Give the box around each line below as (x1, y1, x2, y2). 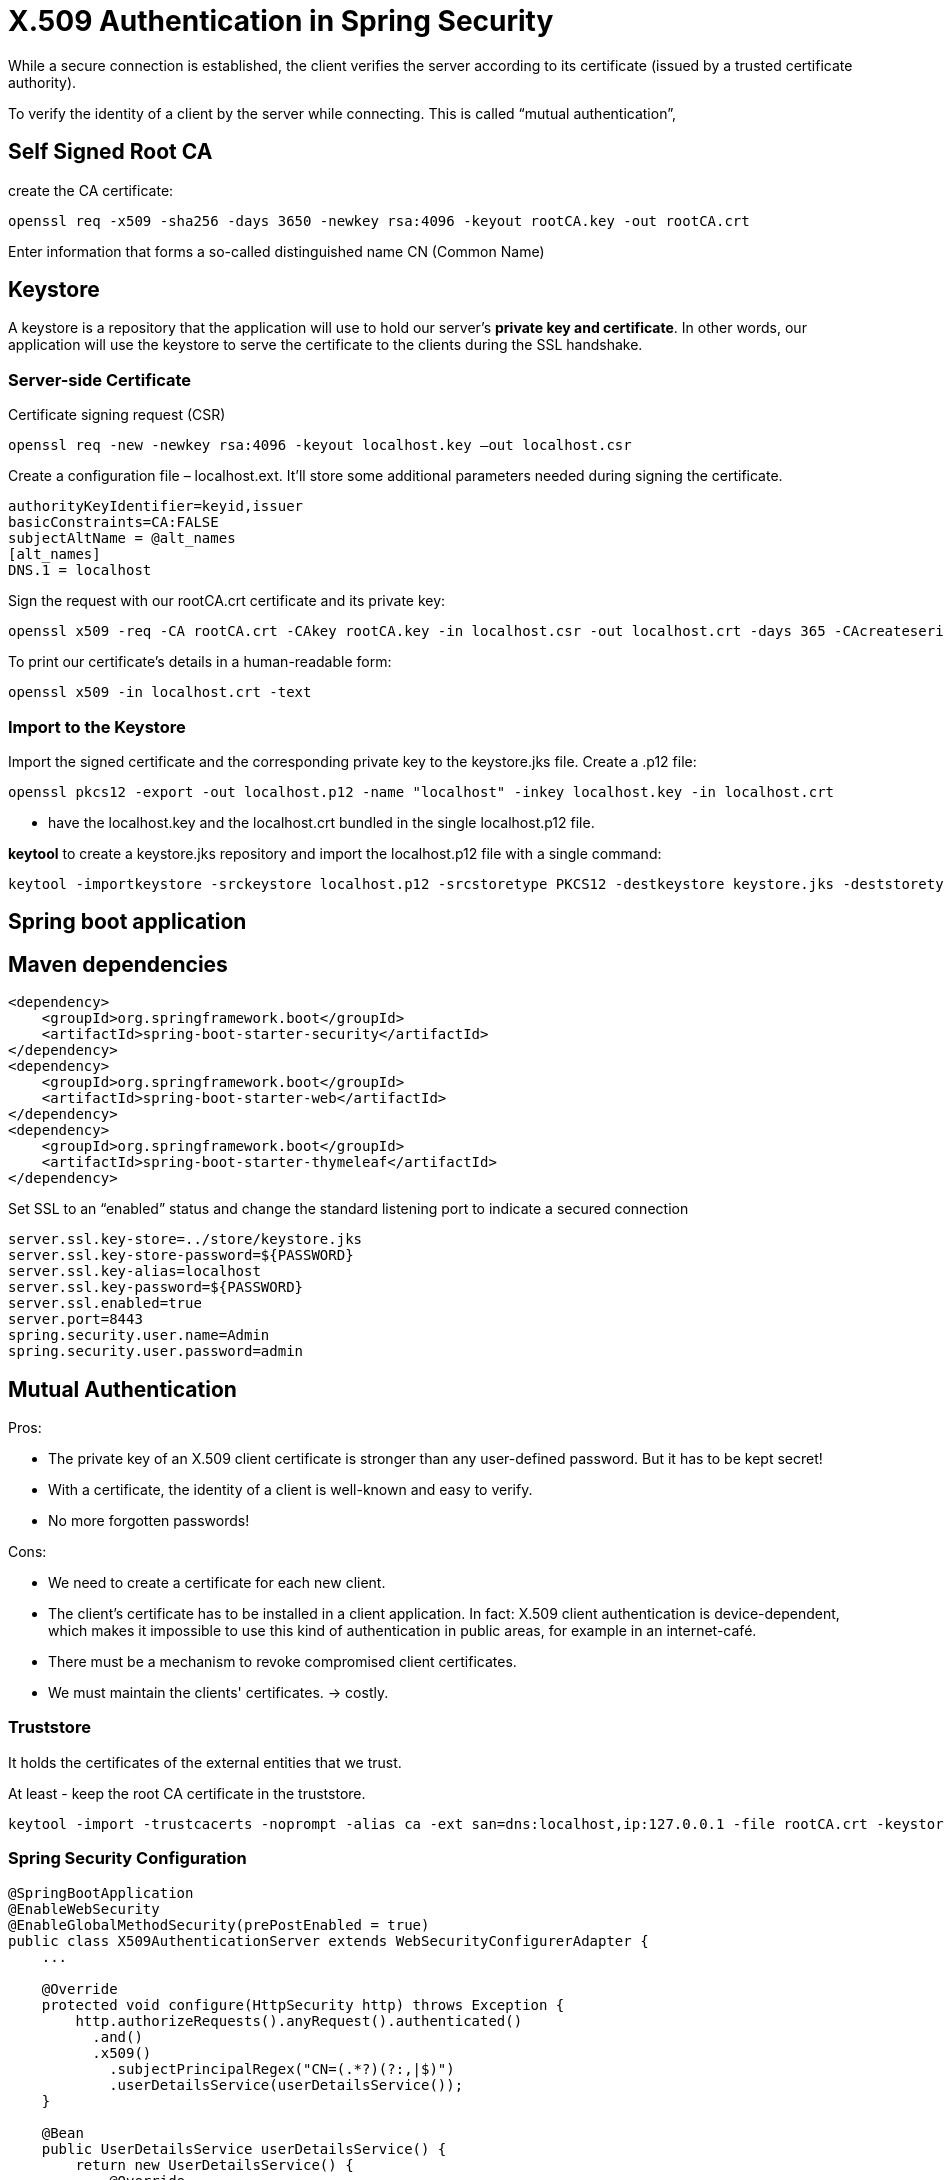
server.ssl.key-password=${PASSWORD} (8, 1279, 304, 1296)
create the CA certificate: (8, 181, 174, 199)
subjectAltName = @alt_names (8, 530, 236, 547)
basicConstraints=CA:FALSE (8, 514, 219, 531)
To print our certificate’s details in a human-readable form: (8, 653, 392, 671)
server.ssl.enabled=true (8, 1295, 202, 1312)
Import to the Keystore (8, 716, 186, 737)
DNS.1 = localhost (8, 562, 152, 579)
